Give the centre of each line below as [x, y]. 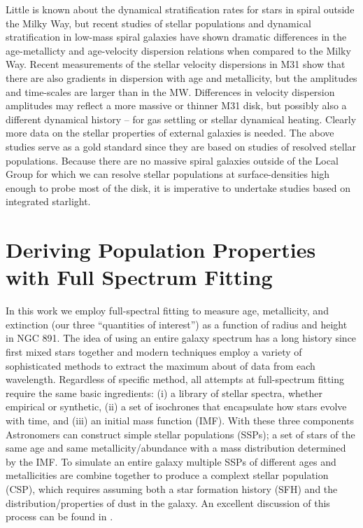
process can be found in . [59, 516]
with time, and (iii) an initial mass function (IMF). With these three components [180, 420]
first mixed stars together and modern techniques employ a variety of [154, 352]
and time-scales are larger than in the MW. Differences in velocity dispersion [170, 91]
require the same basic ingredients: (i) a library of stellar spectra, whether [164, 392]
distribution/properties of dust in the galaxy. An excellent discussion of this [168, 502]
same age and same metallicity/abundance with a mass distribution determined [176, 448]
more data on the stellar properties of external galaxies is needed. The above [170, 133]
